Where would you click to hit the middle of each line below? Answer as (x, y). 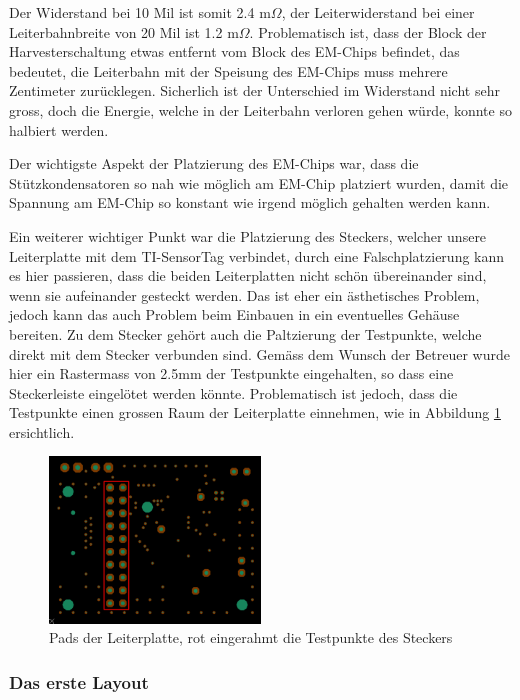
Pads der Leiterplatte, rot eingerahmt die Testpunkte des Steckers (251, 637)
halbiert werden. (59, 129)
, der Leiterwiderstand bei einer (378, 12)
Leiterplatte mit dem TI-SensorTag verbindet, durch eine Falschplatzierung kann (257, 255)
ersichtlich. (42, 431)
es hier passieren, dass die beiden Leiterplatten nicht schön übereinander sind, (248, 275)
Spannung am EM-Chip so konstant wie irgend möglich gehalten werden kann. (250, 202)
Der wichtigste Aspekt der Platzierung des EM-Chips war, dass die (214, 163)
